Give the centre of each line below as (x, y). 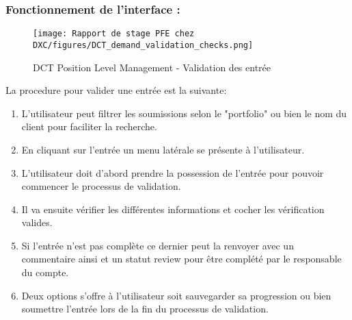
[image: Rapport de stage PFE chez (114, 34)
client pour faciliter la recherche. (89, 126)
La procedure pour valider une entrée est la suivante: (116, 90)
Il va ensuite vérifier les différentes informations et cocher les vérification (173, 209)
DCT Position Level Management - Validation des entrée (152, 67)
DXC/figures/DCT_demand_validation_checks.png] (143, 45)
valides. (37, 222)
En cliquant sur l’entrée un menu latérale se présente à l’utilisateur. (163, 149)
